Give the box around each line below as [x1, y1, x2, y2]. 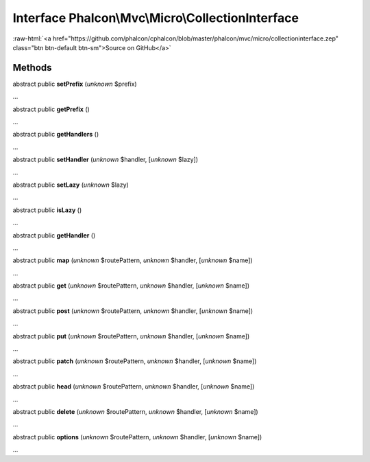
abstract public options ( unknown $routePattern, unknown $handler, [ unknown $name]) [12, 432, 262, 441]
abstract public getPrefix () [12, 105, 90, 113]
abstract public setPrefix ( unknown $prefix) [12, 80, 137, 88]
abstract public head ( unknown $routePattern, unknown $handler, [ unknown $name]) [12, 382, 255, 391]
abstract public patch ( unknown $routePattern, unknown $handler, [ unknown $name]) [12, 357, 257, 365]
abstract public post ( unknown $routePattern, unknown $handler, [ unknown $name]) [12, 306, 254, 315]
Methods [12, 62, 52, 73]
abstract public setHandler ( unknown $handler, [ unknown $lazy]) [12, 155, 199, 164]
